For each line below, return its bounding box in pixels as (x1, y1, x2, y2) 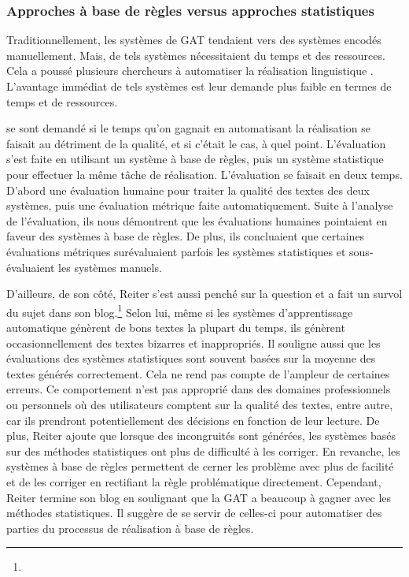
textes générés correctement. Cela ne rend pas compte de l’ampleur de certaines (6, 365, 390, 382)
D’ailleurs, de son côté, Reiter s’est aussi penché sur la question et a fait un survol (6, 285, 403, 302)
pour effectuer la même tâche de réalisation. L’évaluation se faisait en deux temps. (6, 166, 403, 182)
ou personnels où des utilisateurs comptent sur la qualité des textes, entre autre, (6, 396, 393, 412)
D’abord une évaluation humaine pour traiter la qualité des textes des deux (6, 181, 370, 198)
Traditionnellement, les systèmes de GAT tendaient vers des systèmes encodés (6, 32, 381, 48)
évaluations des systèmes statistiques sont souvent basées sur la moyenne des (6, 350, 376, 367)
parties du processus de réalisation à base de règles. (6, 519, 254, 536)
